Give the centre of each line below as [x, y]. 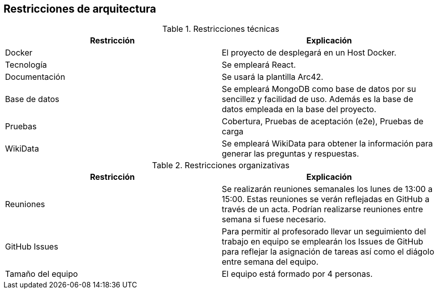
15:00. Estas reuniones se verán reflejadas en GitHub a [326, 199]
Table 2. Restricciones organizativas [221, 165]
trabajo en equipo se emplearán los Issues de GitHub [323, 242]
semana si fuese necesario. [274, 219]
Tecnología [26, 65]
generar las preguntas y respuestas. [290, 154]
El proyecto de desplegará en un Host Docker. [309, 53]
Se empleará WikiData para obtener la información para [327, 144]
